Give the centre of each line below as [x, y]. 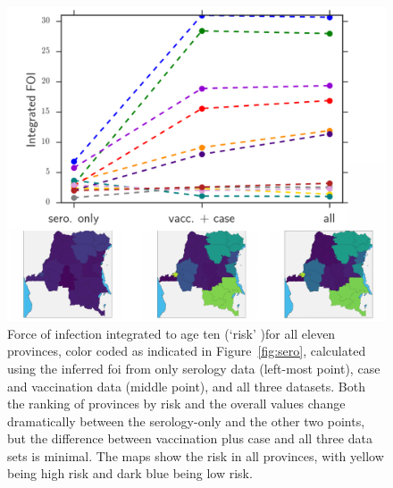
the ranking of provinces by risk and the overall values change [176, 404]
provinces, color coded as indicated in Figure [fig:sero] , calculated [187, 351]
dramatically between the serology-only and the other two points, [186, 421]
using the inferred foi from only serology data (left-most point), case [194, 368]
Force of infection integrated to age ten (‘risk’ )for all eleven [171, 333]
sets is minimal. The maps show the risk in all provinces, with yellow [196, 455]
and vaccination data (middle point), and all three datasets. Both [186, 386]
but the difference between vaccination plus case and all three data [190, 438]
